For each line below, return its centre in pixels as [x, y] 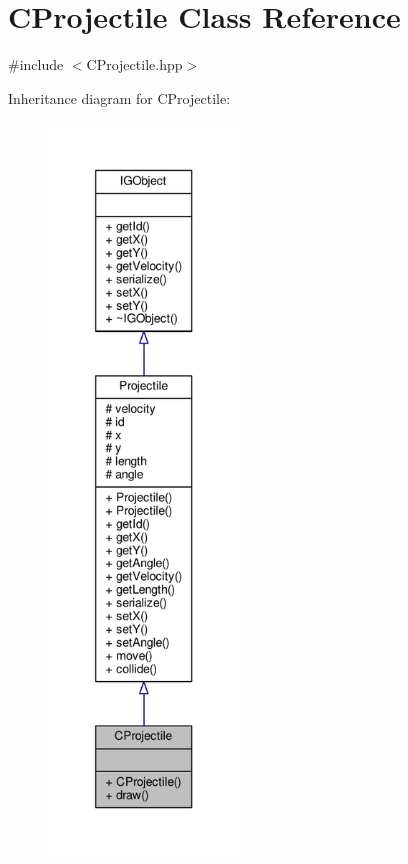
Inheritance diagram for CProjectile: [119, 97]
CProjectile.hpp [134, 64]
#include [36, 64]
